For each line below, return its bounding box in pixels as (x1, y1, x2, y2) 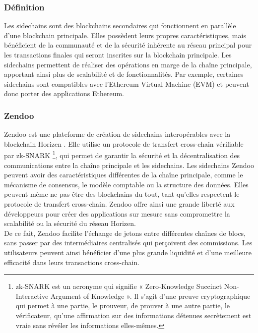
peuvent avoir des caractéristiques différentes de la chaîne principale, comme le (4, 169, 243, 180)
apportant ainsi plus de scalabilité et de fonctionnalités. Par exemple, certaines (4, 69, 244, 79)
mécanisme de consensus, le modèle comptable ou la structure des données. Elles (4, 179, 249, 189)
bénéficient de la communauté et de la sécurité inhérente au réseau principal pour (4, 40, 252, 50)
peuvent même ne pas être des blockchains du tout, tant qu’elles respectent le (4, 189, 240, 199)
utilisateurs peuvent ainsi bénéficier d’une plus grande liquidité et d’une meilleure (4, 247, 252, 257)
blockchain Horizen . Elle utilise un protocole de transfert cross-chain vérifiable (4, 138, 244, 149)
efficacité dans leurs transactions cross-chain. (4, 257, 140, 267)
